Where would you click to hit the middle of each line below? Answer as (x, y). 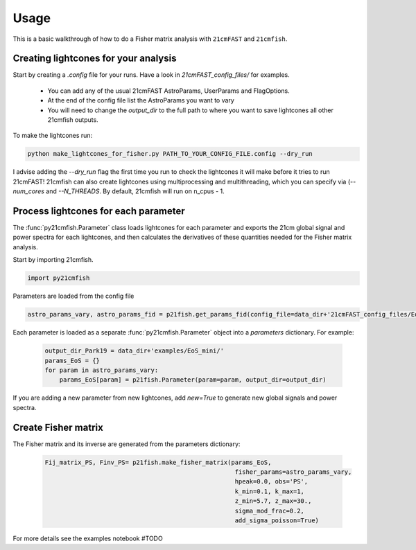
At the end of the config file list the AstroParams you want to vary (141, 100)
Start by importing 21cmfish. (53, 260)
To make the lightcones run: (53, 136)
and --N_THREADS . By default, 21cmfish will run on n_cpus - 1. (135, 191)
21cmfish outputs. (73, 120)
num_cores (29, 191)
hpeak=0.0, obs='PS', (271, 482)
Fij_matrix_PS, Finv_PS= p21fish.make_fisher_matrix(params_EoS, (158, 462)
